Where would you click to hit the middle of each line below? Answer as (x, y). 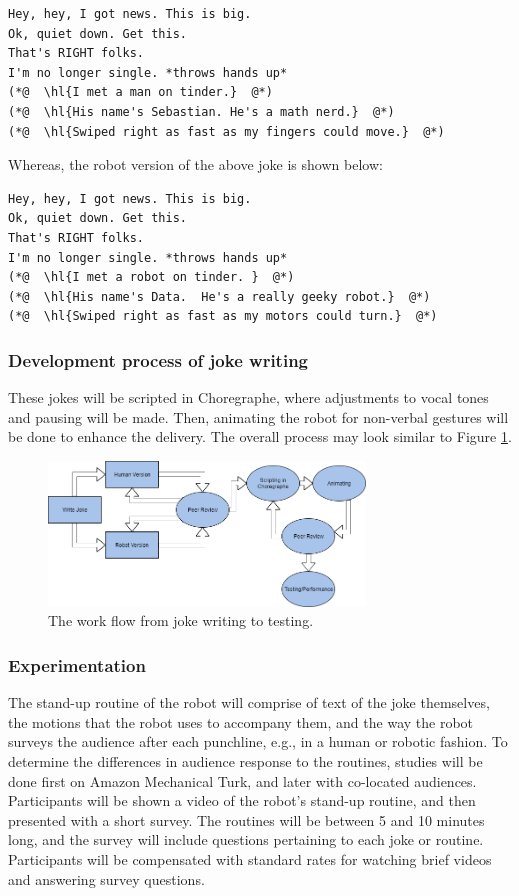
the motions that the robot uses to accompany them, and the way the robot (241, 721)
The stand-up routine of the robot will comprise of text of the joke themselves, (249, 702)
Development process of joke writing (158, 359)
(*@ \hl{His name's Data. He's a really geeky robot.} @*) (219, 296)
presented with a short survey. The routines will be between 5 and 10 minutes (246, 819)
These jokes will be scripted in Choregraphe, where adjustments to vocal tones (248, 397)
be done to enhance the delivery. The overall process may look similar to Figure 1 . (260, 436)
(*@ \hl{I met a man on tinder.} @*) (140, 92)
